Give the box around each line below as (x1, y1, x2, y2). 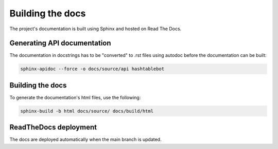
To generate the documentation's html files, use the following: (9, 94, 141, 100)
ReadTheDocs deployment (9, 123, 97, 132)
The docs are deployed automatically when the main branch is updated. (9, 136, 162, 143)
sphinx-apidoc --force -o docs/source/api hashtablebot (20, 66, 165, 72)
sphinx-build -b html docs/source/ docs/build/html (20, 108, 154, 114)
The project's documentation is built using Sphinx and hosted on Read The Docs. (9, 26, 182, 32)
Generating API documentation (9, 39, 111, 48)
